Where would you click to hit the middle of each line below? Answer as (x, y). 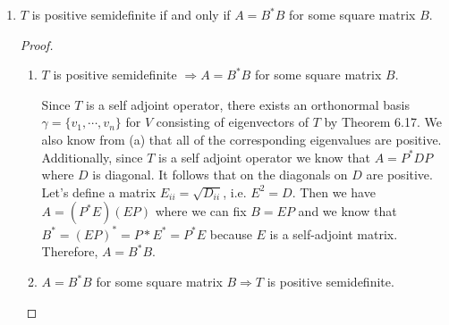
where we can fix (201, 211)
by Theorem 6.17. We (383, 122)
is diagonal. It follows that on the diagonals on (220, 175)
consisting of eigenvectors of (232, 122)
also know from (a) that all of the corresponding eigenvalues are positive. (241, 139)
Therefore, (70, 251)
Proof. (37, 44)
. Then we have (334, 192)
